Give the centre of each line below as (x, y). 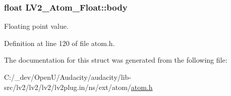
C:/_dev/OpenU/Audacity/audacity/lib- (68, 77)
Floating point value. (36, 26)
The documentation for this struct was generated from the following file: (116, 60)
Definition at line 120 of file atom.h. (60, 43)
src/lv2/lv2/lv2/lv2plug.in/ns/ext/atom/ (68, 87)
